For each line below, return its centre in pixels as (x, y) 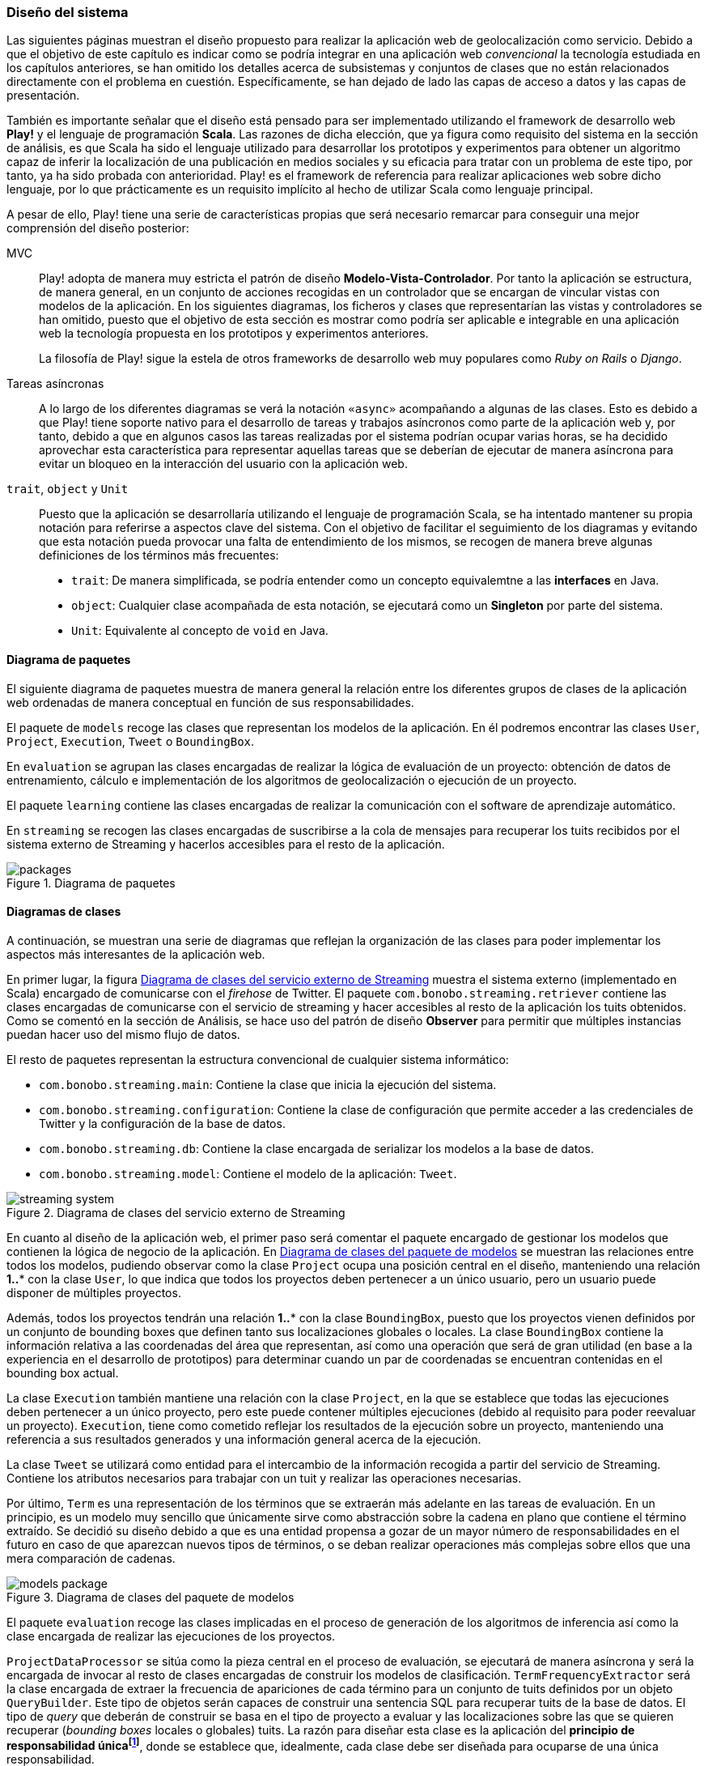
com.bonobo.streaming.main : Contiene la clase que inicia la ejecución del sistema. (268, 1084)
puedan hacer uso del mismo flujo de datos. (123, 1034)
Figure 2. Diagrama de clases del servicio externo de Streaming (176, 1212)
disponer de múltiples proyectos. (94, 1292)
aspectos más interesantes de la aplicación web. (136, 954)
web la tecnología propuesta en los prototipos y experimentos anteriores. (234, 334)
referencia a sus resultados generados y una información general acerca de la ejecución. (244, 1439)
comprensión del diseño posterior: (98, 228)
